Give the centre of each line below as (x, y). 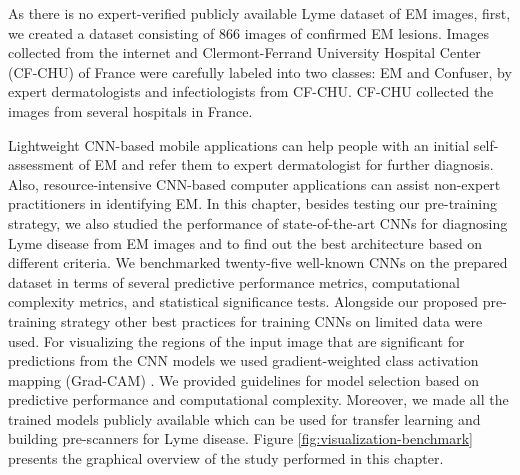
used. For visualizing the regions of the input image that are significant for (236, 340)
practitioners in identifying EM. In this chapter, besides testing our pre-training (252, 203)
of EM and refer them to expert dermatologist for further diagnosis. (286, 164)
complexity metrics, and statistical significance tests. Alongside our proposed (243, 301)
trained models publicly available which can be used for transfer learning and (244, 418)
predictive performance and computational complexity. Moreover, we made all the (258, 399)
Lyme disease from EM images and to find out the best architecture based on (245, 242)
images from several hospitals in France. (130, 110)
